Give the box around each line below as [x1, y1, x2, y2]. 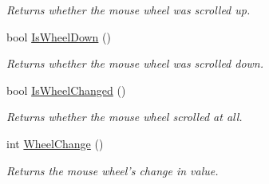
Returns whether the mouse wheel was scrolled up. [6, 2, 251, 18]
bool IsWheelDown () [6, 28, 111, 45]
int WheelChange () [6, 135, 104, 151]
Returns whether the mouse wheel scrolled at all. [6, 108, 243, 125]
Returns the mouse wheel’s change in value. [6, 162, 219, 178]
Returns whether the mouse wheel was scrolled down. [6, 55, 264, 72]
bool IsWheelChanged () [6, 81, 126, 98]
